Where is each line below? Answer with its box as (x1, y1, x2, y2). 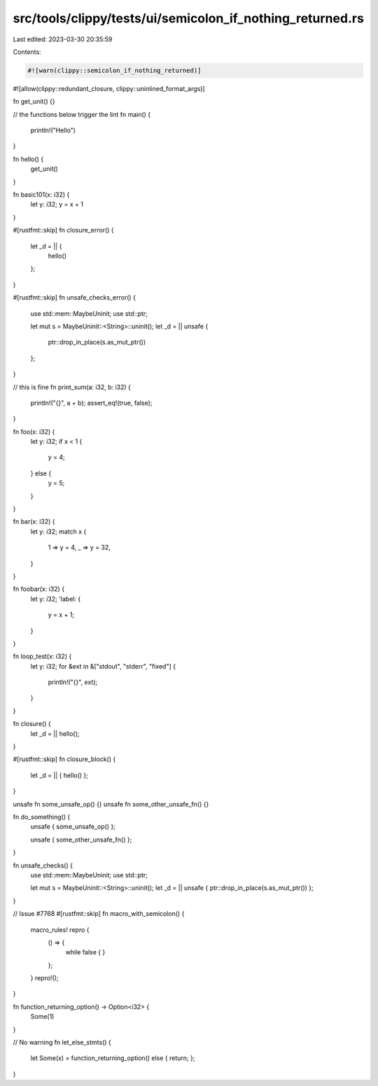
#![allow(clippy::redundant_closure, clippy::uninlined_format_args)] (13, 84, 206, 92)
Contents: (13, 48, 41, 56)
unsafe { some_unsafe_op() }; (30, 823, 115, 831)
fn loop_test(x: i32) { (13, 652, 72, 661)
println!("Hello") (30, 126, 76, 134)
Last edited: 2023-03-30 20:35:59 (13, 35, 113, 43)
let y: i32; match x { (30, 527, 87, 536)
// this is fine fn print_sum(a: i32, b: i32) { (13, 382, 131, 391)
